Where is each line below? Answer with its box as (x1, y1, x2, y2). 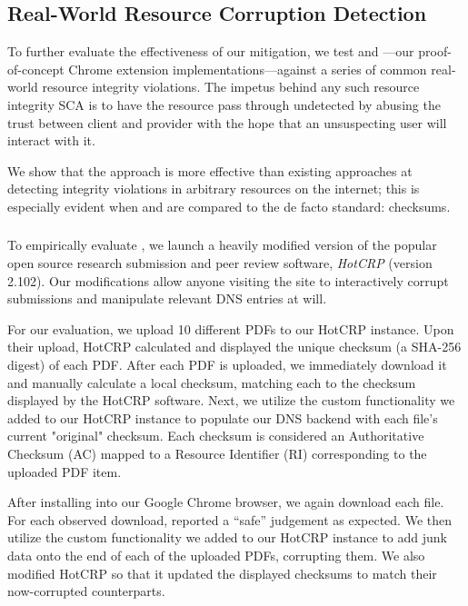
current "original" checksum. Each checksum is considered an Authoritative (7, 426, 424, 445)
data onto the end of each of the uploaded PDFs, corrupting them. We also (7, 545, 425, 564)
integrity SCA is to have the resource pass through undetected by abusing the (7, 94, 441, 114)
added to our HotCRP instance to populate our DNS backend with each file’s (7, 408, 438, 427)
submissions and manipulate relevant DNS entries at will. (7, 289, 327, 308)
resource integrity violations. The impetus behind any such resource (42, 77, 420, 96)
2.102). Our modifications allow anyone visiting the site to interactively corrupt (7, 271, 449, 290)
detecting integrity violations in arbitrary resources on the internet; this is (7, 179, 420, 198)
